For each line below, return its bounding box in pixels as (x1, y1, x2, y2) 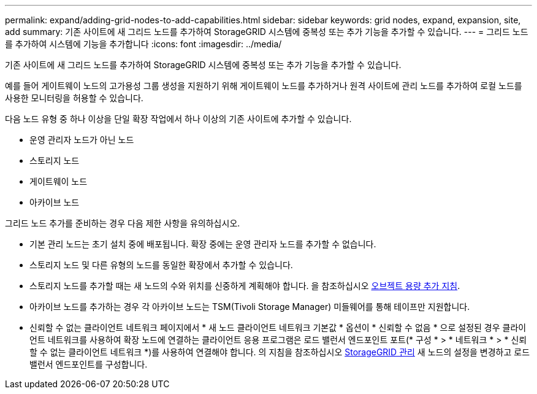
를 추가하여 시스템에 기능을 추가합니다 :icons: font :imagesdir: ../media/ (5, 39, 282, 49)
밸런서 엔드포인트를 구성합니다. (29, 359, 148, 369)
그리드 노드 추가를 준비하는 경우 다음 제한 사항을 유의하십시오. (5, 218, 240, 228)
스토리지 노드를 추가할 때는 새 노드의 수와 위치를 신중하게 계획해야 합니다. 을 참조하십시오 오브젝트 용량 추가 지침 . (29, 280, 460, 291)
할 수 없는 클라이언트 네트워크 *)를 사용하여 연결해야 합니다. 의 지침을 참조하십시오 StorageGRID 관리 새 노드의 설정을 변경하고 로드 (29, 347, 530, 357)
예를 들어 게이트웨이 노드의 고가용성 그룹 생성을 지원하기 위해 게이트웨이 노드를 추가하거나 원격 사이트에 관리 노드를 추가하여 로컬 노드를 (5, 80, 522, 91)
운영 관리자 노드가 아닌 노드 (29, 134, 134, 145)
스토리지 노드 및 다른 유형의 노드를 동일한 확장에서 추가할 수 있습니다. (29, 260, 293, 270)
